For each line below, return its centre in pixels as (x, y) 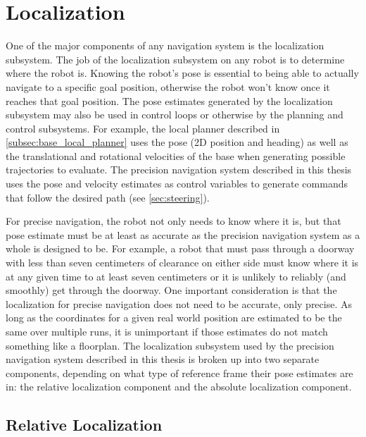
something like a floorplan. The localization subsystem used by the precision (170, 345)
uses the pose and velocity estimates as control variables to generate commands (177, 184)
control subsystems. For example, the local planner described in (143, 128)
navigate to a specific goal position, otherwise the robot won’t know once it (168, 86)
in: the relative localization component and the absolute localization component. (179, 387)
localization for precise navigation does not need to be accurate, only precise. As (179, 303)
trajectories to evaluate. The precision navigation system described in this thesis (179, 170)
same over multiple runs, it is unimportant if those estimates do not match (167, 331)
